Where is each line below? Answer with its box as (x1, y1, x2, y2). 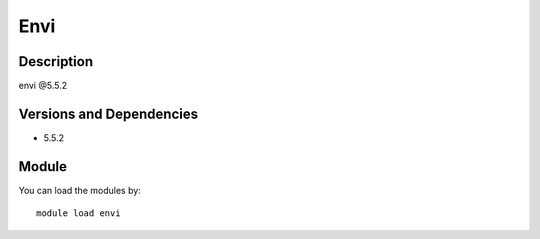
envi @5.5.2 (18, 80, 68, 92)
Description (18, 53, 94, 70)
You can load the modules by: (18, 184, 142, 196)
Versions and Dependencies (18, 105, 199, 122)
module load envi (36, 208, 121, 219)
